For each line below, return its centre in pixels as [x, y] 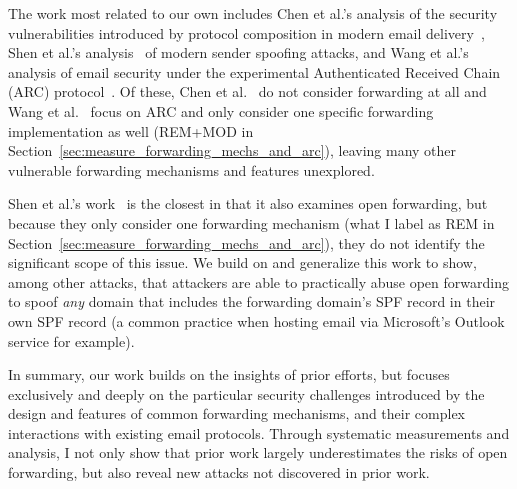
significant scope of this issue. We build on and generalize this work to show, [242, 262]
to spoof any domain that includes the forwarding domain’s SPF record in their [252, 301]
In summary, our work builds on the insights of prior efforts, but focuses [229, 374]
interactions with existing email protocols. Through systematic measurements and [259, 432]
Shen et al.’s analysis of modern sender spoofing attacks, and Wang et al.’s [238, 52]
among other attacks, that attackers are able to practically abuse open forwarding [258, 281]
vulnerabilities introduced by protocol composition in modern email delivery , [246, 32]
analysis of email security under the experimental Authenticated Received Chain [254, 71]
